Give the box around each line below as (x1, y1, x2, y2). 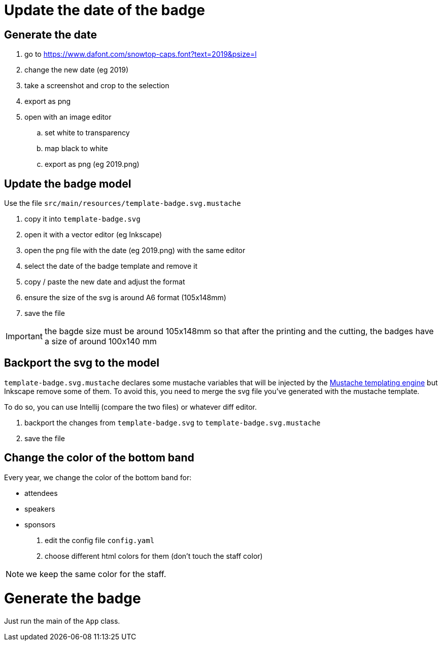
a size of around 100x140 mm (44, 336, 157, 347)
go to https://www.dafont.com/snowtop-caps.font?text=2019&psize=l (24, 50, 257, 59)
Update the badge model (4, 177, 131, 190)
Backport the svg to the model (4, 356, 159, 370)
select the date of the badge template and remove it (24, 262, 197, 271)
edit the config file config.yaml (45, 535, 155, 545)
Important (6, 331, 43, 342)
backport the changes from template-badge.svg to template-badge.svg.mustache (24, 418, 321, 427)
